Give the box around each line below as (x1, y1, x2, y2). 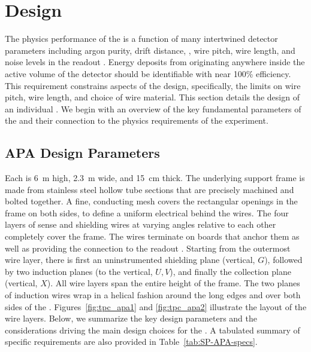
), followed (264, 253, 303, 266)
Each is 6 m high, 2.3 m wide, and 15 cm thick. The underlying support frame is (5, 172, 305, 184)
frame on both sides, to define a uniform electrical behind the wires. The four (5, 206, 289, 219)
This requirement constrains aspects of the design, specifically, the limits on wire (5, 79, 301, 91)
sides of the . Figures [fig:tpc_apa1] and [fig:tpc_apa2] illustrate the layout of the (5, 300, 307, 313)
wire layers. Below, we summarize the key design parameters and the (5, 312, 258, 325)
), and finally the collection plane (170, 265, 291, 277)
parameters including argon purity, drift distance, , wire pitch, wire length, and (5, 44, 295, 56)
